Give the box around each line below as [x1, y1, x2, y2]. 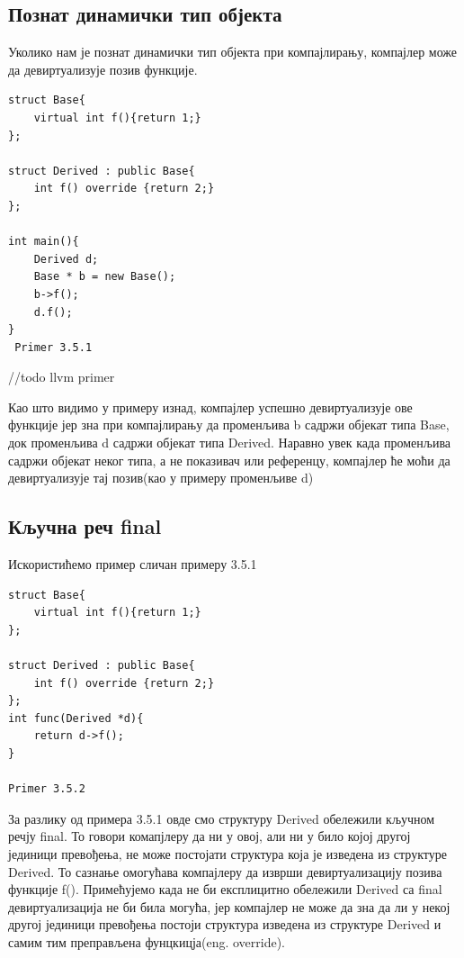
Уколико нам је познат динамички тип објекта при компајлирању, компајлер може [8, 42, 458, 61]
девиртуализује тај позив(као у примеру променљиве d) [8, 468, 314, 487]
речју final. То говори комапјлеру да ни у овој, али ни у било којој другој [8, 827, 411, 845]
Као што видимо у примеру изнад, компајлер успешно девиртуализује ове [8, 397, 413, 416]
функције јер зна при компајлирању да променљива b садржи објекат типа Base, [8, 415, 450, 434]
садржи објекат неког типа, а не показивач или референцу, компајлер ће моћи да [8, 450, 451, 469]
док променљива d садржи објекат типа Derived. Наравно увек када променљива [8, 433, 451, 452]
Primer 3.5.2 [8, 782, 85, 796]
